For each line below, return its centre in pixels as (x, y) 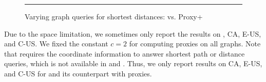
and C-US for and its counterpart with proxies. (78, 73)
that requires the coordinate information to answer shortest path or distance (125, 53)
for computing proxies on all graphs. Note (195, 44)
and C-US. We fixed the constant (56, 44)
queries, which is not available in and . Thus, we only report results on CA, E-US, (133, 63)
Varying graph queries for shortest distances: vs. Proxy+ (114, 16)
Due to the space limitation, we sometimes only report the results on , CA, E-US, (133, 33)
